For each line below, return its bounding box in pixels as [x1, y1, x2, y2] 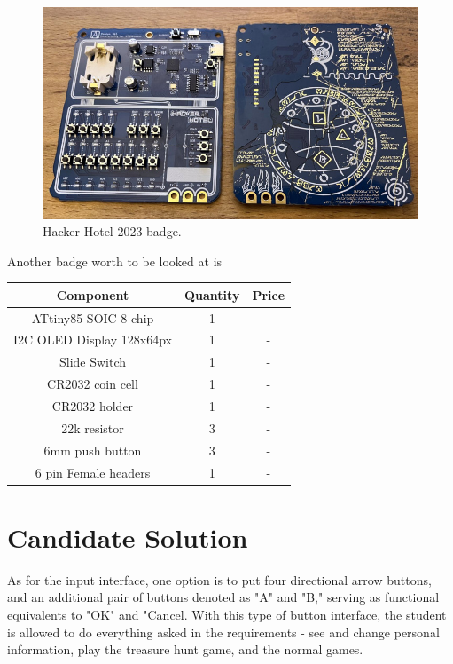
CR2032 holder [51, 397, 134, 415]
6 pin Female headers [35, 462, 151, 481]
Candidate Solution [7, 518, 248, 555]
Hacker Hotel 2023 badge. [43, 222, 182, 241]
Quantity [184, 285, 240, 304]
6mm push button [43, 440, 142, 459]
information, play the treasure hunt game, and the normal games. [7, 640, 363, 659]
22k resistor [61, 418, 124, 437]
